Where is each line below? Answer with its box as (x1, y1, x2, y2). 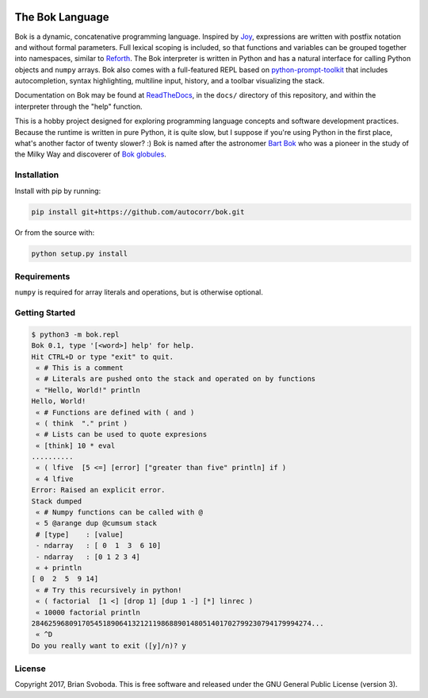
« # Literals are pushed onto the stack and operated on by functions (36, 374, 316, 384)
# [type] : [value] (36, 530, 124, 539)
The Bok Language (14, 10, 109, 24)
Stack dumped (31, 496, 82, 506)
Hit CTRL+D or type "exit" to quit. (31, 352, 174, 361)
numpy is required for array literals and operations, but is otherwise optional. (14, 287, 263, 297)
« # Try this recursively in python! (36, 585, 182, 595)
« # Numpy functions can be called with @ (36, 508, 204, 517)
